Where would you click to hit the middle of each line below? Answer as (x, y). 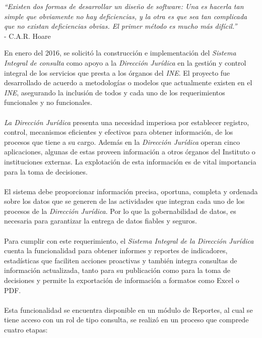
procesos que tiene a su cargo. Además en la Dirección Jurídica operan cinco (122, 142)
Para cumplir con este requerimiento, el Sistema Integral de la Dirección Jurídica (129, 240)
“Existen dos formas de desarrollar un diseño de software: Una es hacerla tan (124, 6)
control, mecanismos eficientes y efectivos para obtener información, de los (119, 132)
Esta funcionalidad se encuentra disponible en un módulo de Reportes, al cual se (128, 309)
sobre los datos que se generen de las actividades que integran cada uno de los (124, 201)
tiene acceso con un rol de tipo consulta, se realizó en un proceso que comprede (126, 320)
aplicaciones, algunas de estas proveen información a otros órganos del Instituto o (130, 152)
